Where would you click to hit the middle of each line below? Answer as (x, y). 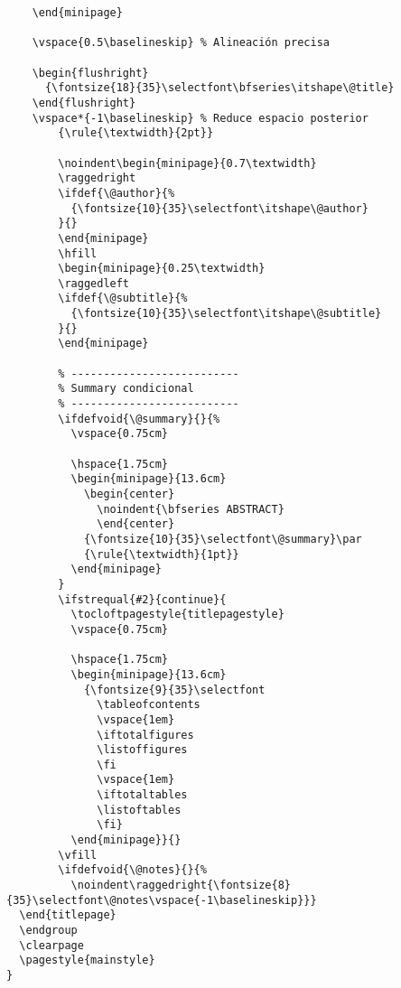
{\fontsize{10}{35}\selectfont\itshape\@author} (219, 208)
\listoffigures (142, 750)
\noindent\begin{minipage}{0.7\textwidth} (187, 163)
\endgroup (48, 931)
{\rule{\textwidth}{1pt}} (161, 554)
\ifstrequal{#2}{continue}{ (142, 599)
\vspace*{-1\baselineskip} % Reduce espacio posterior (200, 118)
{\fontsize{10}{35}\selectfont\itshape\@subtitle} (226, 314)
